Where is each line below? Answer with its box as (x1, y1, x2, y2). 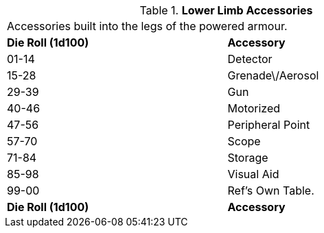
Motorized (227, 101, 280, 115)
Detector (227, 52, 273, 66)
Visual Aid (227, 167, 279, 181)
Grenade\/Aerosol (227, 69, 319, 82)
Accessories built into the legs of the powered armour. (7, 19, 288, 33)
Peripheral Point (227, 118, 310, 132)
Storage (227, 151, 268, 164)
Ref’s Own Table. (227, 184, 314, 197)
